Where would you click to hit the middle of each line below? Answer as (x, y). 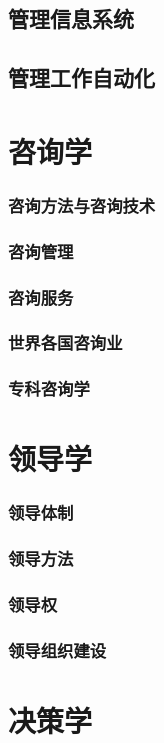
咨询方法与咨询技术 (82, 204)
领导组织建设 (57, 649)
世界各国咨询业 (65, 342)
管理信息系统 (71, 18)
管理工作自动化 (81, 77)
